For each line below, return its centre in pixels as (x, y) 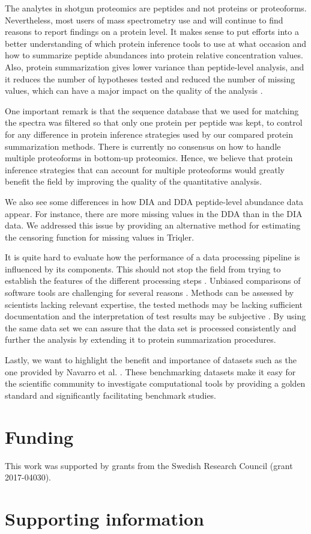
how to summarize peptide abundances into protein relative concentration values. (154, 55)
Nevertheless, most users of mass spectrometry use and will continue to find (144, 20)
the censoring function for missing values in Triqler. (100, 237)
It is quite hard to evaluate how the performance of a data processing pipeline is (152, 257)
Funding (39, 436)
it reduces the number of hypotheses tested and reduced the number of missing (150, 78)
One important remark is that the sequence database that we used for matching (152, 110)
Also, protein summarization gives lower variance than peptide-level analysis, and (155, 66)
